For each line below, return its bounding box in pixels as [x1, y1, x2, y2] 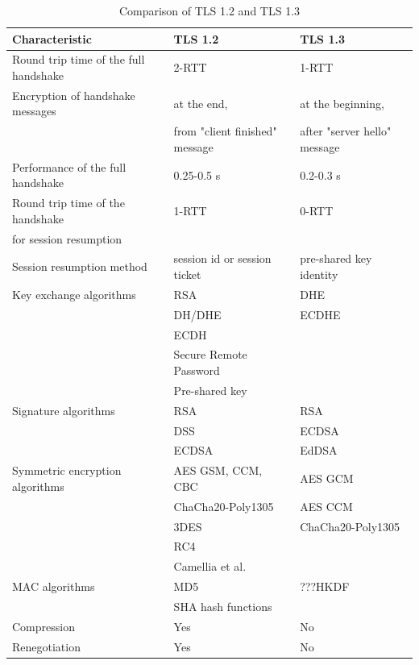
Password [173, 362, 220, 379]
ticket [173, 266, 201, 283]
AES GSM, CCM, [173, 462, 263, 479]
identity [300, 266, 338, 283]
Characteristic [12, 30, 92, 47]
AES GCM [300, 470, 354, 487]
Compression [12, 617, 75, 634]
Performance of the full [12, 158, 127, 175]
